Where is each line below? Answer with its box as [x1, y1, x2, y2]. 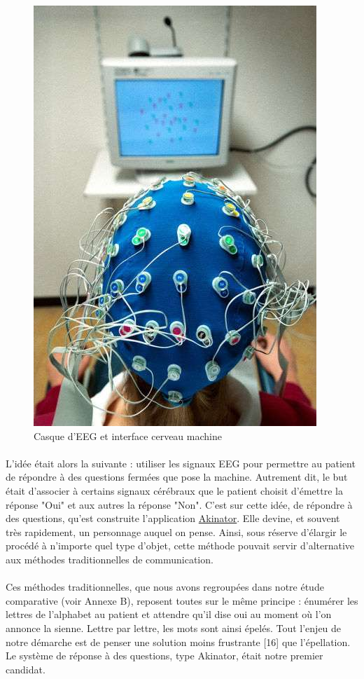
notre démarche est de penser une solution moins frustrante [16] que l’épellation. [6, 634, 351, 649]
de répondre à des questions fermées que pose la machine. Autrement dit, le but [6, 469, 348, 484]
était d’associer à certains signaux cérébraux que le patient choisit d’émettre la [6, 483, 343, 498]
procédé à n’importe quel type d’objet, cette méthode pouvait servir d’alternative [6, 538, 355, 553]
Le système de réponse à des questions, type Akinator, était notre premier [6, 648, 323, 663]
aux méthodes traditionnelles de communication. [6, 551, 213, 566]
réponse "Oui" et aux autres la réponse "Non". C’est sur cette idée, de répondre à [6, 497, 353, 512]
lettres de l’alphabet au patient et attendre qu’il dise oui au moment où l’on [6, 607, 332, 622]
